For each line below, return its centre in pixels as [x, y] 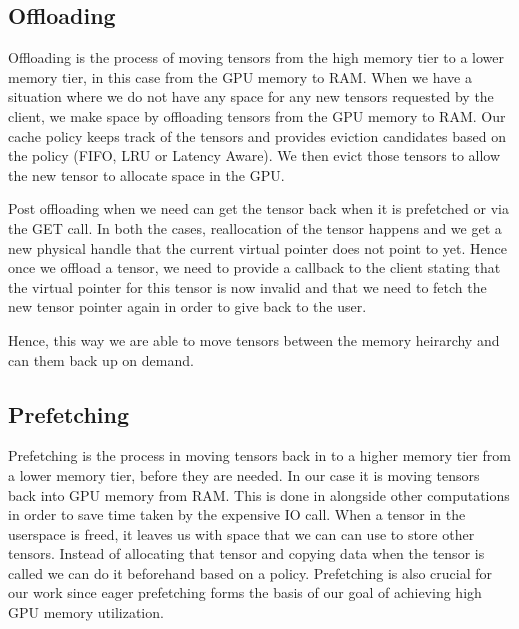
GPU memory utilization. [86, 612]
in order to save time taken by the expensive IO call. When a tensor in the [237, 514]
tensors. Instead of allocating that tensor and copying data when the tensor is [246, 553]
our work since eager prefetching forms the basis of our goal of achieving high [245, 592]
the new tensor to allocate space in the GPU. [146, 174]
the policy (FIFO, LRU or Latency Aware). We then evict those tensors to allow [254, 155]
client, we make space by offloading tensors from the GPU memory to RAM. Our [257, 115]
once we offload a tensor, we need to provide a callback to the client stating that [254, 267]
